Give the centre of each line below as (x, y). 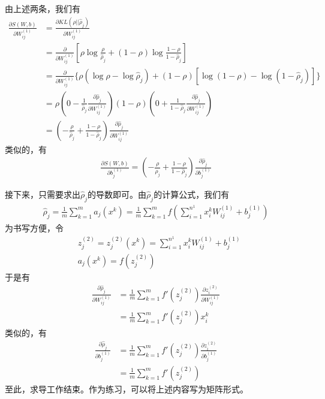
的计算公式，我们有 (192, 194)
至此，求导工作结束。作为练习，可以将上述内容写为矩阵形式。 (127, 389)
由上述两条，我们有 (43, 8)
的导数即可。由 (117, 194)
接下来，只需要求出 (43, 194)
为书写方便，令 (34, 227)
